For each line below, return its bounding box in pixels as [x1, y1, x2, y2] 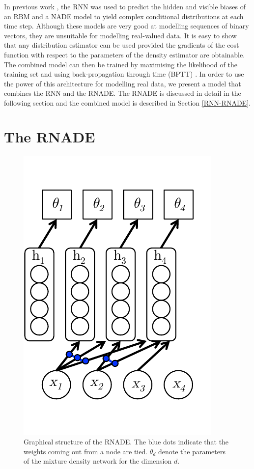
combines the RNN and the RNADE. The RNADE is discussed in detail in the [4, 88, 241, 98]
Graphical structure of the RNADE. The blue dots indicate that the [24, 437, 229, 447]
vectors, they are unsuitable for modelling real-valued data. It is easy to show [4, 30, 237, 40]
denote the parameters [158, 446, 226, 456]
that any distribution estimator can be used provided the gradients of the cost [4, 40, 239, 50]
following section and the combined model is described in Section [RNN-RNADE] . [4, 97, 251, 108]
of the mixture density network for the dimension [24, 456, 172, 466]
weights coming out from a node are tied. [24, 446, 148, 456]
